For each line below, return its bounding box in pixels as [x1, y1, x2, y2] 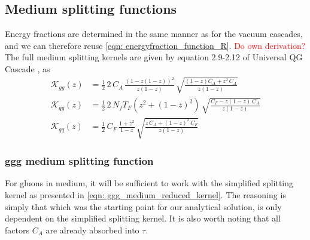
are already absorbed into [45, 223, 139, 236]
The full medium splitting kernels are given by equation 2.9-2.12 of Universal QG [5, 51, 303, 63]
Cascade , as [5, 62, 50, 75]
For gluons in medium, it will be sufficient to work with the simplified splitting [5, 177, 294, 189]
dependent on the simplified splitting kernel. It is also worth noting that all [5, 212, 281, 224]
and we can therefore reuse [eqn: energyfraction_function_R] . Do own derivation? [5, 39, 306, 51]
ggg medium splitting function [5, 153, 154, 168]
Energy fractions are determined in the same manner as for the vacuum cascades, [5, 27, 303, 40]
